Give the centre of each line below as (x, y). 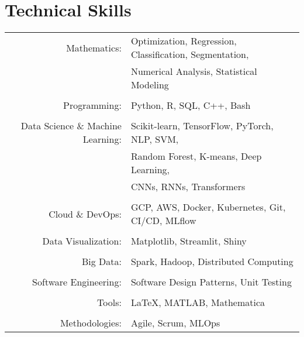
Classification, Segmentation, (190, 54)
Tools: (109, 302)
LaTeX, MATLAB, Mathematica (198, 302)
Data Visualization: (82, 241)
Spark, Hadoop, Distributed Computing (212, 262)
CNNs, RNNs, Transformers (188, 187)
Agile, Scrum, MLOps (175, 323)
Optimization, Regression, (184, 41)
